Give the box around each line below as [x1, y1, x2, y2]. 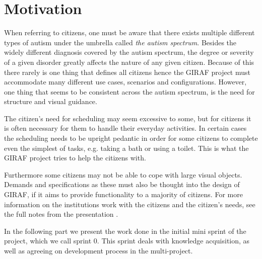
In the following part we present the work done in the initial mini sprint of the [4, 225, 246, 236]
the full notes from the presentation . [4, 209, 118, 219]
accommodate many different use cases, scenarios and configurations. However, [4, 76, 247, 87]
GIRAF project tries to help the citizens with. [4, 152, 146, 163]
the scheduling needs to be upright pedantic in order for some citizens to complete [4, 133, 258, 143]
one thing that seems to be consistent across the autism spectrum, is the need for [4, 86, 255, 97]
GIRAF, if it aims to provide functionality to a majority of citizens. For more [4, 189, 243, 200]
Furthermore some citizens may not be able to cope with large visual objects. [4, 169, 242, 180]
